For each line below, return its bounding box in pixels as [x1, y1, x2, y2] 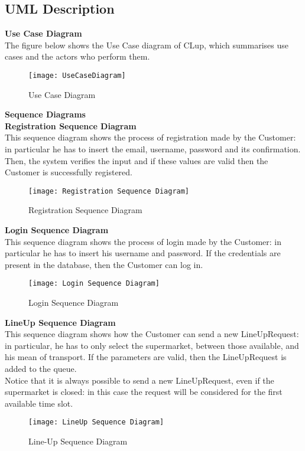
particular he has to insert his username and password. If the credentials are [5, 247, 281, 259]
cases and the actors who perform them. [5, 50, 150, 63]
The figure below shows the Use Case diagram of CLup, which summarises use [5, 38, 288, 51]
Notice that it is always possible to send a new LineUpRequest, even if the [5, 374, 274, 386]
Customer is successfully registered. [5, 166, 132, 178]
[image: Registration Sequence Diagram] [28, 187, 190, 195]
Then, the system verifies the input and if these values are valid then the [5, 154, 268, 166]
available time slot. [5, 397, 73, 409]
